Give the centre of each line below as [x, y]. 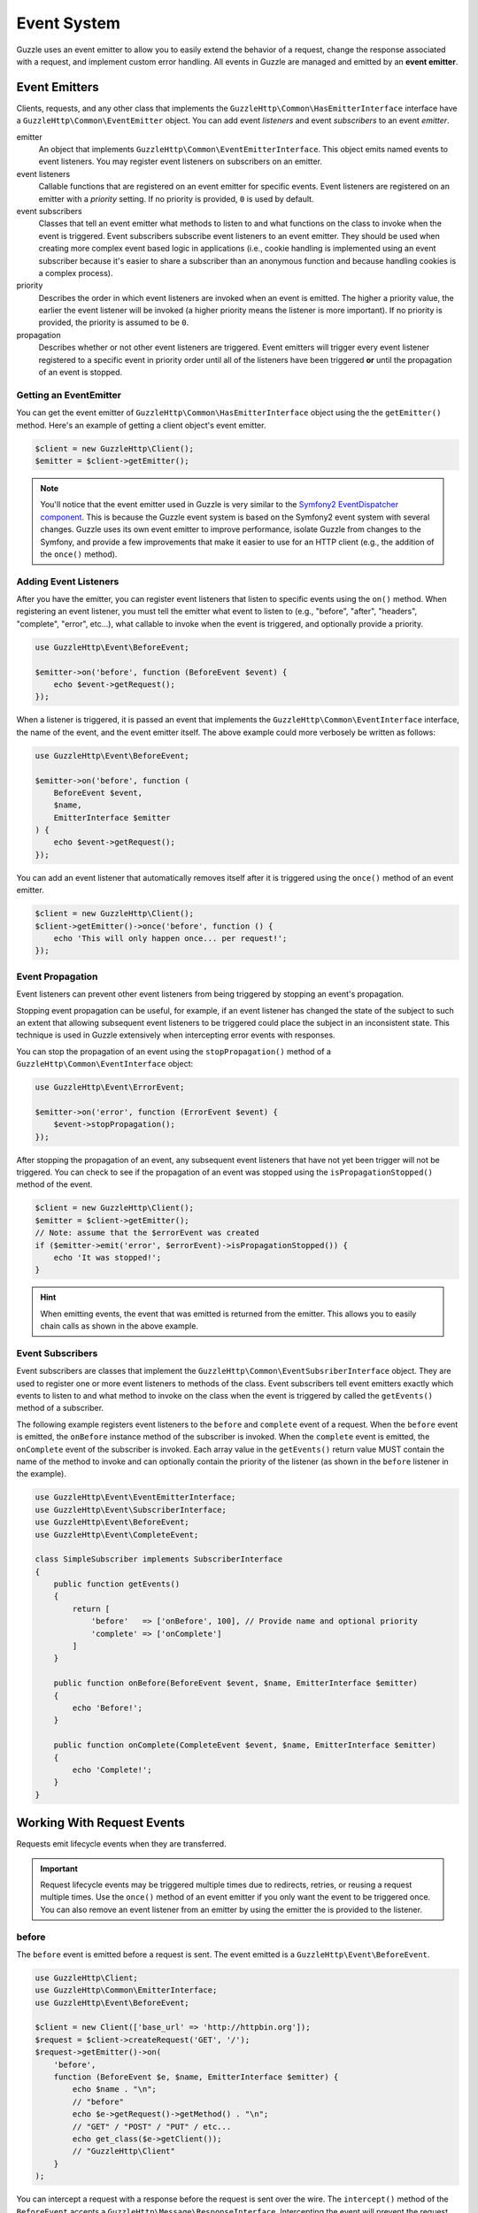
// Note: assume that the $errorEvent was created [147, 1233]
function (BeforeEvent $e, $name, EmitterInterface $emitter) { [196, 2077]
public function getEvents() [117, 1584]
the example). [41, 1474]
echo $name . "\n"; [114, 2090]
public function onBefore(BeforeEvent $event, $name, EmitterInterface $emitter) [235, 1683]
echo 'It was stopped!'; [108, 1257]
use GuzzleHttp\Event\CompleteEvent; [117, 1534]
